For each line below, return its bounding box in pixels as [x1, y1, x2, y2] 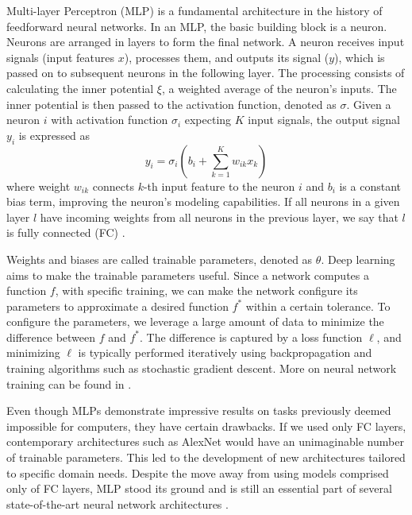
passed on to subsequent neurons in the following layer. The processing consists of [6, 64, 405, 81]
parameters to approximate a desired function [6, 297, 229, 314]
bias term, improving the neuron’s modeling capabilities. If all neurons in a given [6, 193, 400, 210]
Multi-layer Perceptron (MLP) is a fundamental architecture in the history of [6, 2, 383, 18]
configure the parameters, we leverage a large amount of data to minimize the [6, 313, 384, 330]
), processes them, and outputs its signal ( [124, 48, 329, 65]
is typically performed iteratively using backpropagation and [78, 344, 372, 361]
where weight [6, 177, 71, 194]
